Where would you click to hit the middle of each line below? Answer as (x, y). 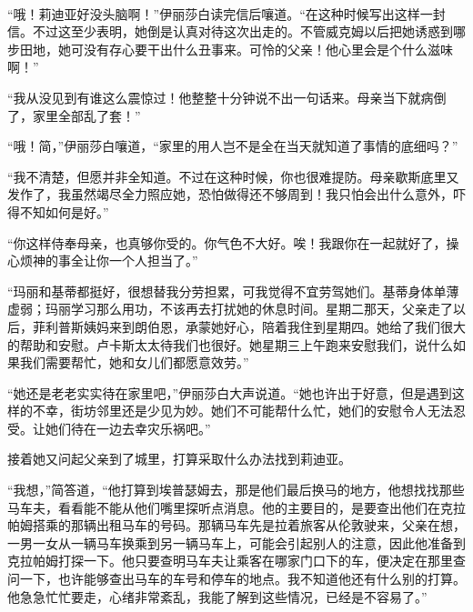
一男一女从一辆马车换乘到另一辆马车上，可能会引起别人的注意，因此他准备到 (236, 542)
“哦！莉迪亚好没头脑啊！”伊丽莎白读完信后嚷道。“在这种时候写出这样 (214, 13)
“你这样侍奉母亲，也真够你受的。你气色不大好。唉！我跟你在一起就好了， (227, 242)
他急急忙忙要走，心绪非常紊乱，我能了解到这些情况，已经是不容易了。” (217, 596)
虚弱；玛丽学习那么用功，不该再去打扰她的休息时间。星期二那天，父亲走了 (230, 309)
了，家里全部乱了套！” (74, 115)
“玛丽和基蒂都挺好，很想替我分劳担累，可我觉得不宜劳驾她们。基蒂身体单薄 (233, 291)
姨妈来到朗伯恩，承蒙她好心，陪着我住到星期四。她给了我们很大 (274, 326)
